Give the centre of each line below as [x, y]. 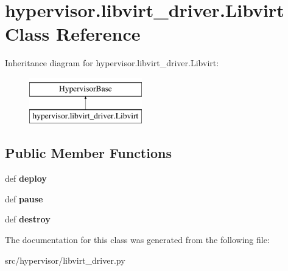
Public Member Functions [88, 153]
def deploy [26, 178]
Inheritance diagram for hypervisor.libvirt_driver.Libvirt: [112, 63]
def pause [24, 198]
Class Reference [73, 34]
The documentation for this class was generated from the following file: [137, 240]
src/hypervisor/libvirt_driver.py [65, 260]
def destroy [28, 219]
